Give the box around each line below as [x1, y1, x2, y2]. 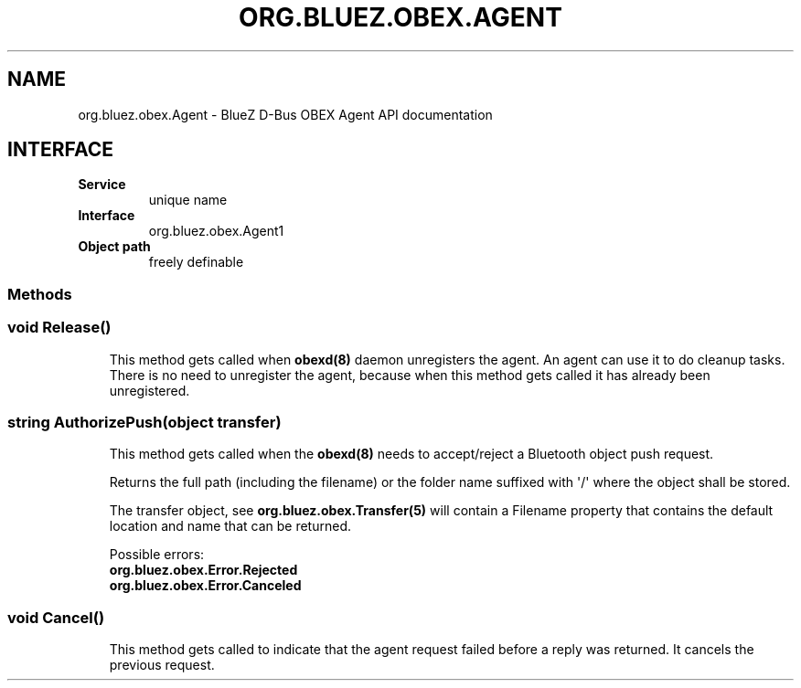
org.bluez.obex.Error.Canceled [109, 577, 302, 594]
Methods [7, 284, 72, 303]
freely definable [148, 254, 244, 270]
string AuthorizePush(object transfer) [7, 412, 282, 431]
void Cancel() [7, 608, 105, 627]
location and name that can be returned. [109, 518, 351, 535]
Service [78, 176, 126, 193]
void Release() [7, 318, 112, 337]
